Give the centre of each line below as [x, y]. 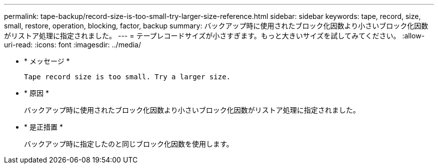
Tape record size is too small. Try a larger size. [127, 77]
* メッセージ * [47, 61]
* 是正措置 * [43, 127]
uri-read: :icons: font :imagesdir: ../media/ [72, 45]
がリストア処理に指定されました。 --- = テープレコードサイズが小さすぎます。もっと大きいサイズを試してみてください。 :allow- [214, 36]
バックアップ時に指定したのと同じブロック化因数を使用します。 [129, 144]
